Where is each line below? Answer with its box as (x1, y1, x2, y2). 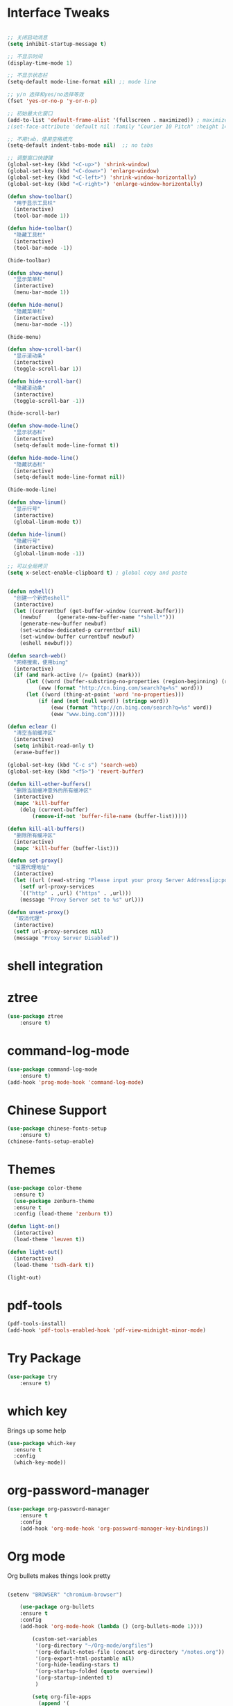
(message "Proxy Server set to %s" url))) (19, 896, 144, 903)
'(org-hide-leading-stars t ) (35, 1661, 119, 1668)
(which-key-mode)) (13, 1459, 67, 1466)
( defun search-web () (7, 652, 67, 659)
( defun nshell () (7, 588, 54, 595)
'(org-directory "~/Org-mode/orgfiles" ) (35, 1642, 154, 1649)
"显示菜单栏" (13, 276, 46, 283)
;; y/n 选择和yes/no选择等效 (7, 91, 85, 98)
